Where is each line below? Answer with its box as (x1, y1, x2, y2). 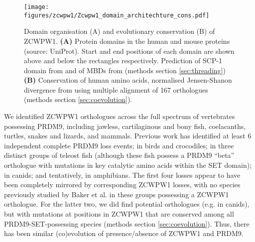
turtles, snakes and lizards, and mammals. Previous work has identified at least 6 (4, 130, 252, 141)
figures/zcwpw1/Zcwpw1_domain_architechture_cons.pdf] (24, 11, 210, 19)
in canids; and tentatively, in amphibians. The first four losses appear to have (4, 169, 241, 180)
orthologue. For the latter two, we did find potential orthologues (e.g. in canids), (4, 199, 250, 209)
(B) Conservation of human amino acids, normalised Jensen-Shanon (24, 75, 232, 85)
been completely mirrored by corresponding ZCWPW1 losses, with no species (4, 179, 241, 190)
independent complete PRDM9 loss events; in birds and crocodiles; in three (4, 140, 234, 150)
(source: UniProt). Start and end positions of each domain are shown (24, 45, 235, 56)
